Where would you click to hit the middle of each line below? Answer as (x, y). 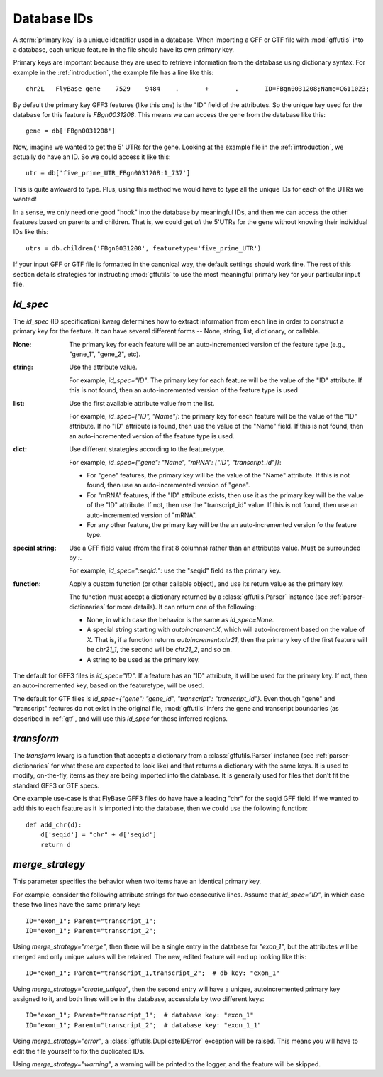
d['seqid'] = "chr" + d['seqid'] (99, 835)
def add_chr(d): (54, 824)
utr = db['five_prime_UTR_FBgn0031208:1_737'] (108, 173)
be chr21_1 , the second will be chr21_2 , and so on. (159, 650)
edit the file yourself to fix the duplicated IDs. (79, 1051)
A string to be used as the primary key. (143, 659)
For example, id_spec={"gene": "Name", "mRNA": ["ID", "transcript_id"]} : (175, 462)
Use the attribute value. (103, 367)
